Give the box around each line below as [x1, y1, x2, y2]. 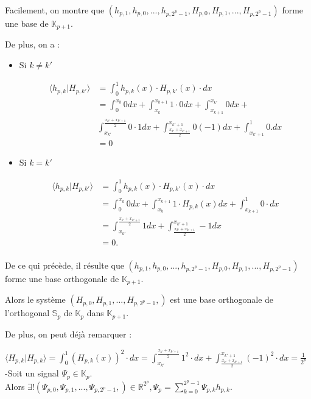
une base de [5, 17, 49, 29]
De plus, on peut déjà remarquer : [5, 327, 132, 340]
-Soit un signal [5, 367, 59, 380]
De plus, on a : [5, 38, 60, 51]
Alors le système [5, 293, 66, 306]
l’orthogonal [5, 306, 50, 319]
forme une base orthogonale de [5, 272, 119, 284]
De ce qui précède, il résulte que [5, 258, 124, 271]
